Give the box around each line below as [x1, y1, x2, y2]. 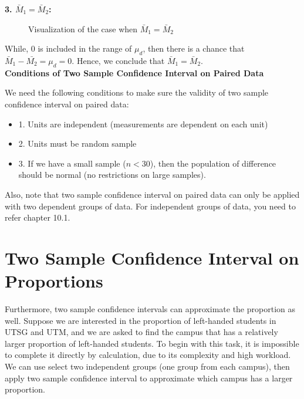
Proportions [5, 269, 103, 293]
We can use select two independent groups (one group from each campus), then [5, 360, 290, 372]
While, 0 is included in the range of [5, 42, 132, 55]
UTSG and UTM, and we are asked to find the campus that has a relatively [5, 326, 278, 338]
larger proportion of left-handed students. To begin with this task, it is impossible [5, 337, 299, 349]
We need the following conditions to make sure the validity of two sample [5, 86, 269, 99]
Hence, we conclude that [76, 54, 165, 66]
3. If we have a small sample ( [18, 157, 126, 169]
